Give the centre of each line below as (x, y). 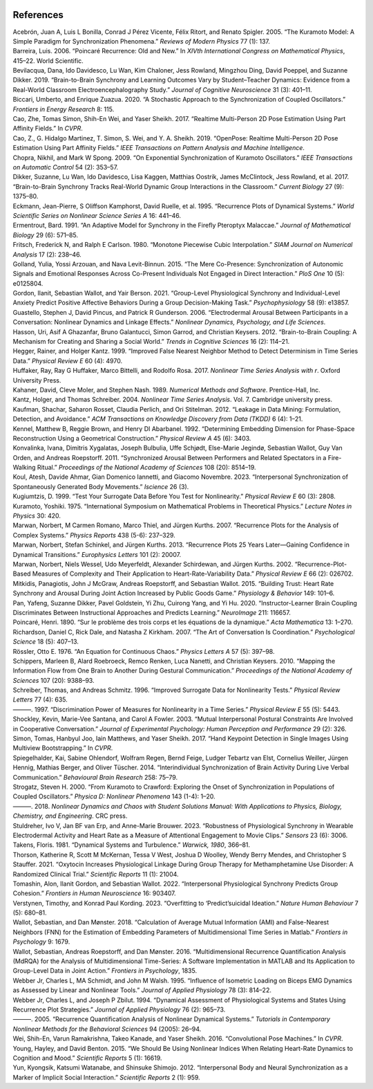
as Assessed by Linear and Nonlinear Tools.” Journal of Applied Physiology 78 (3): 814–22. (142, 990)
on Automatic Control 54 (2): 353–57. (66, 167)
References (38, 15)
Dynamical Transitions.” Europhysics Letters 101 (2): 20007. (97, 554)
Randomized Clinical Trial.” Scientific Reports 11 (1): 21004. (96, 874)
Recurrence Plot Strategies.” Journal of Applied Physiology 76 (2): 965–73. (119, 1009)
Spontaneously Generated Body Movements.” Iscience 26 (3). (101, 486)
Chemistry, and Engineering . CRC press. (70, 816)
